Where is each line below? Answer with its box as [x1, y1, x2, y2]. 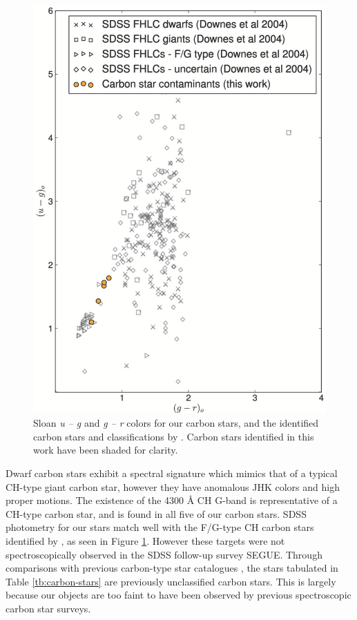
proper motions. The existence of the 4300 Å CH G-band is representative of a [6, 493, 338, 507]
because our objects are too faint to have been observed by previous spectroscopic [6, 588, 351, 602]
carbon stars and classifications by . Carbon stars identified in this [33, 429, 314, 443]
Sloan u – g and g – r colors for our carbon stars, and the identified [33, 416, 319, 430]
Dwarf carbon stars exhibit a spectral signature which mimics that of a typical [6, 466, 338, 481]
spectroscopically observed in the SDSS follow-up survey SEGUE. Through [6, 547, 322, 561]
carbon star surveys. [6, 601, 91, 616]
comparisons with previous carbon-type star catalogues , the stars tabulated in [6, 561, 338, 575]
